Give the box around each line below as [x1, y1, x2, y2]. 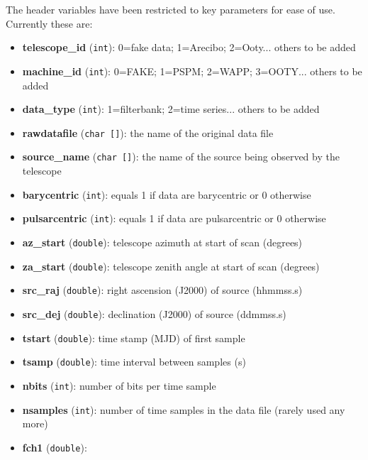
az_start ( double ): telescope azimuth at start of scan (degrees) [22, 234, 303, 249]
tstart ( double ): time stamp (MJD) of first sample [22, 330, 245, 345]
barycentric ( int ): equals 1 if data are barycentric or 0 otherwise [22, 187, 311, 202]
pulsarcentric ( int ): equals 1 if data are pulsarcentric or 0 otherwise [22, 211, 326, 226]
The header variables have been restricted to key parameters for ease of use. [6, 2, 335, 16]
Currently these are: [6, 16, 93, 31]
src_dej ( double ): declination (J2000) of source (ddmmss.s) [22, 306, 286, 321]
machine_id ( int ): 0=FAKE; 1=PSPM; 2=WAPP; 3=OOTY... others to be [22, 63, 362, 78]
